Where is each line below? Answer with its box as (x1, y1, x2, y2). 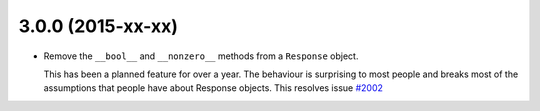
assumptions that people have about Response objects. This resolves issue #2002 (43, 82, 384, 94)
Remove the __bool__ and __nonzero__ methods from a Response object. (43, 50, 359, 62)
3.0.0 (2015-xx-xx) (18, 15, 179, 37)
